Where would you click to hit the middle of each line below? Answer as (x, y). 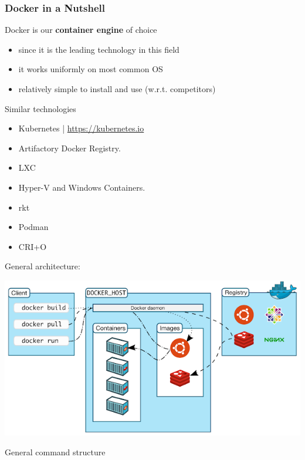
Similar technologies (40, 108)
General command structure (55, 451)
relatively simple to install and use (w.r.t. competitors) (117, 89)
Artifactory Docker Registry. (70, 148)
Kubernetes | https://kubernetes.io (81, 128)
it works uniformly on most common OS (91, 69)
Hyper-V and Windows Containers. (82, 187)
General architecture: (43, 266)
